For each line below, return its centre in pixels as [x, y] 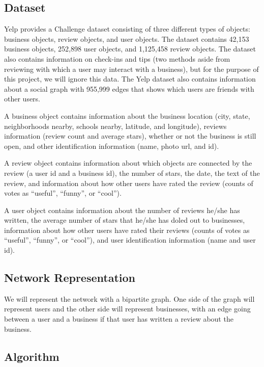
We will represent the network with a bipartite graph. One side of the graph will [129, 298]
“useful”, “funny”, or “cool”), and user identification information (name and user [130, 240]
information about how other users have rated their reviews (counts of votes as [127, 230]
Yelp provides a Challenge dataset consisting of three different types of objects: [127, 29]
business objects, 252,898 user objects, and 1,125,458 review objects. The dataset [130, 49]
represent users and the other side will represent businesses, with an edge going [127, 309]
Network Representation [70, 278]
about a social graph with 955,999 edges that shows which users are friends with [129, 88]
